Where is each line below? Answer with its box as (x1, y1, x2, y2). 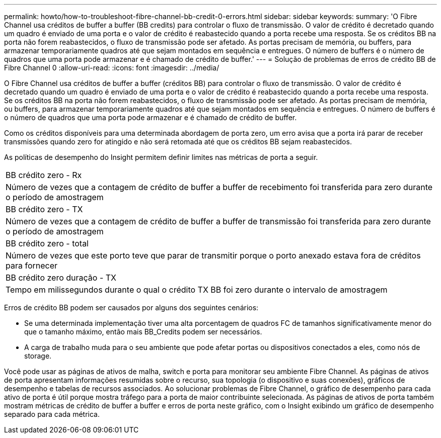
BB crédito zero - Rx (6, 170, 82, 180)
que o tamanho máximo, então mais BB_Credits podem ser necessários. (24, 327, 262, 336)
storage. (24, 352, 52, 360)
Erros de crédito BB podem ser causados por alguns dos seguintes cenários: (4, 303, 259, 312)
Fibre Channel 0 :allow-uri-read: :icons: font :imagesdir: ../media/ (4, 63, 219, 72)
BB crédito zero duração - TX (6, 273, 117, 283)
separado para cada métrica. (4, 410, 100, 418)
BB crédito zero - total (6, 238, 89, 248)
